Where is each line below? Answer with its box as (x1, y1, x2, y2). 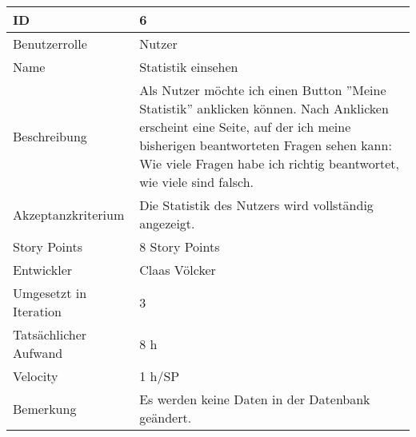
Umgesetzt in (13, 284, 87, 302)
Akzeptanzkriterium (13, 205, 125, 224)
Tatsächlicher (13, 325, 87, 344)
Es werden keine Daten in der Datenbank (139, 390, 370, 408)
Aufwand (13, 344, 63, 362)
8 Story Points (139, 237, 220, 256)
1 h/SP (139, 367, 180, 385)
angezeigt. (139, 214, 195, 232)
